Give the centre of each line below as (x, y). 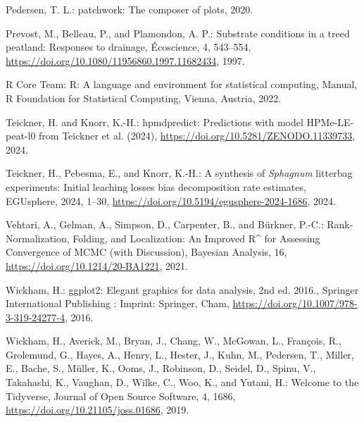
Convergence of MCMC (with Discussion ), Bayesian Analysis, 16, (146, 252)
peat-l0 (21, 136)
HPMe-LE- (330, 122)
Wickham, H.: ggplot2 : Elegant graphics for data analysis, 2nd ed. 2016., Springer (182, 289)
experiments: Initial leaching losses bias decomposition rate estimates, (156, 186)
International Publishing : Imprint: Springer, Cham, (118, 303)
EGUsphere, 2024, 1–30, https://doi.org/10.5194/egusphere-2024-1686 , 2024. (171, 200)
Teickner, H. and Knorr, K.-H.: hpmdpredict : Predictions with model (155, 122)
